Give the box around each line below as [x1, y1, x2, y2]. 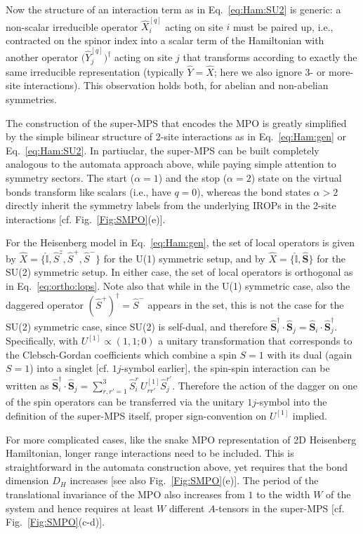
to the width [256, 486, 310, 501]
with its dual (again [267, 347, 352, 361]
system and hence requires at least [6, 500, 154, 515]
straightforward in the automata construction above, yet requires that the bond [6, 459, 348, 474]
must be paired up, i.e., [232, 19, 334, 34]
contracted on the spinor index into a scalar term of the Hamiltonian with [6, 32, 324, 47]
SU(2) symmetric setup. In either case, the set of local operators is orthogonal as [6, 265, 353, 279]
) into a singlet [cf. [29, 361, 110, 375]
